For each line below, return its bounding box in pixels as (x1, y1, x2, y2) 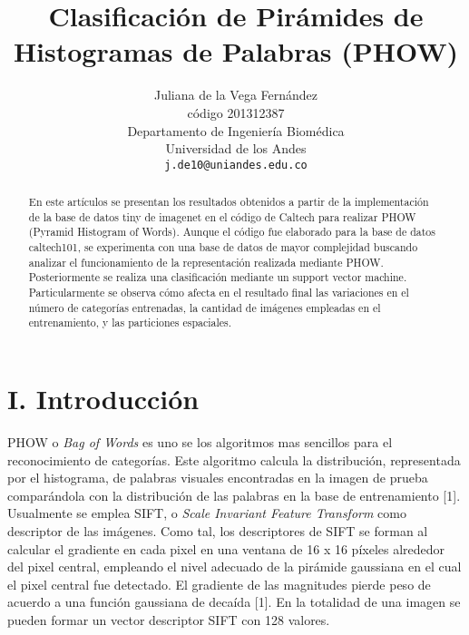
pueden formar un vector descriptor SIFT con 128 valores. (7, 610, 330, 629)
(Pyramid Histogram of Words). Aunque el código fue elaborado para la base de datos (28, 224, 435, 239)
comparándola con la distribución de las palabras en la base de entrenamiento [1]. (7, 485, 461, 504)
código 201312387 (187, 103, 285, 122)
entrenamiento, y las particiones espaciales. (28, 315, 232, 330)
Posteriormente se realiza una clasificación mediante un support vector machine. (28, 269, 407, 285)
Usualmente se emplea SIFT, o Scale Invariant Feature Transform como (7, 503, 406, 523)
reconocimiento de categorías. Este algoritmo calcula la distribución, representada (7, 450, 461, 469)
